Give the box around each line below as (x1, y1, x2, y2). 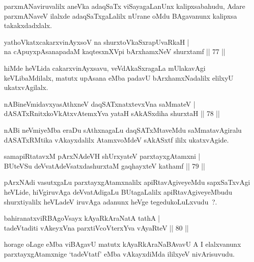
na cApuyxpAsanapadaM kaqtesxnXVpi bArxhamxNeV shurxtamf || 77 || (4, 46, 226, 57)
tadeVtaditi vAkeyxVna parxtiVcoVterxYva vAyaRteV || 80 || (4, 222, 189, 233)
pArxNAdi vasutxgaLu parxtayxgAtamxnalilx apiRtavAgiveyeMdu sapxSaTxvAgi (4, 177, 250, 187)
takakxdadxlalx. (4, 20, 52, 30)
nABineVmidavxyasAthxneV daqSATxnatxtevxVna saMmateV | (4, 98, 196, 109)
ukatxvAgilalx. (4, 82, 48, 92)
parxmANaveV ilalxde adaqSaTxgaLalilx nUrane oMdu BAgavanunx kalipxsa (4, 10, 237, 21)
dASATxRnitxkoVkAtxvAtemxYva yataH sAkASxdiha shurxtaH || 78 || (4, 108, 220, 118)
